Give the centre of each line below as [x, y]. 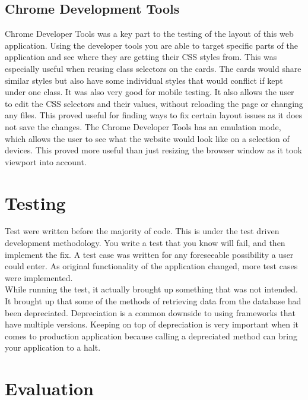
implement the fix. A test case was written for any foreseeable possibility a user [149, 254]
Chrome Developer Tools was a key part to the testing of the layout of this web [149, 34]
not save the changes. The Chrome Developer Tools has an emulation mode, [143, 126]
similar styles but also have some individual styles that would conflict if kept [144, 80]
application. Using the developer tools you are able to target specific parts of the [151, 45]
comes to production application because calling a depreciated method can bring [151, 336]
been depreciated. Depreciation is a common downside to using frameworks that [150, 312]
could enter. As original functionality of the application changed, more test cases [151, 266]
